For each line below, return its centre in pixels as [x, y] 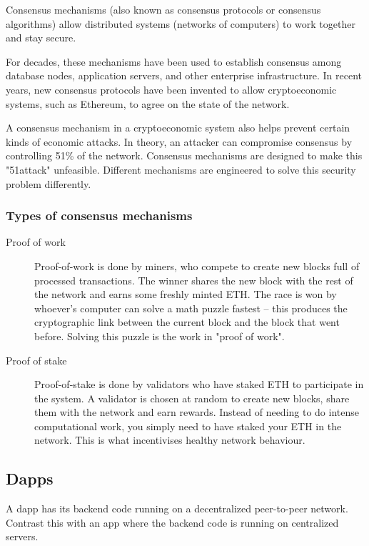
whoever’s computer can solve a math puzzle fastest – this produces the [191, 308]
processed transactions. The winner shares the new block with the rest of [194, 280]
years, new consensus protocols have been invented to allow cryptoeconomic [171, 89]
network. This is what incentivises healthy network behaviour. [170, 440]
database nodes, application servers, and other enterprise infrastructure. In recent [184, 75]
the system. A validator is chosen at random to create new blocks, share [192, 398]
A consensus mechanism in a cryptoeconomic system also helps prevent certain [178, 128]
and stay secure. [41, 38]
